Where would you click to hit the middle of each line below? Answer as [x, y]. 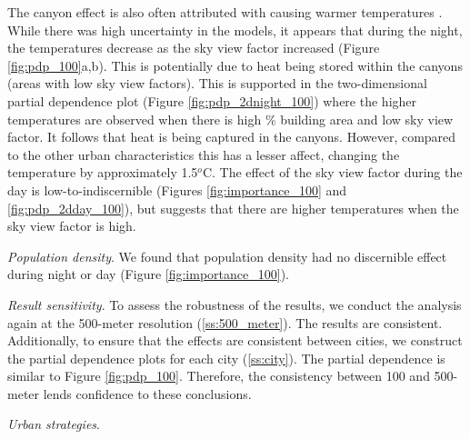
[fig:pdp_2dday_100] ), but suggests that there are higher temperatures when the [233, 208]
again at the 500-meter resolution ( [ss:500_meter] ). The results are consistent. [225, 322]
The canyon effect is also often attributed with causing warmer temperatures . [225, 12]
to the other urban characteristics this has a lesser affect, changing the [204, 154]
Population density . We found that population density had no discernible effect [227, 256]
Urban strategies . [54, 424]
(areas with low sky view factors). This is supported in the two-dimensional [217, 83]
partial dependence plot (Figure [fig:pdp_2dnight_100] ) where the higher [212, 100]
